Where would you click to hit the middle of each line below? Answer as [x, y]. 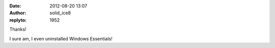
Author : [18, 13]
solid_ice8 [60, 13]
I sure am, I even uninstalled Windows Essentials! [61, 38]
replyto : [18, 20]
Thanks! [18, 29]
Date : [15, 6]
